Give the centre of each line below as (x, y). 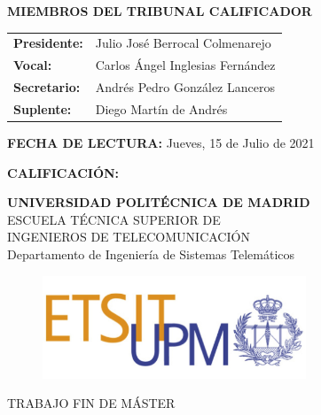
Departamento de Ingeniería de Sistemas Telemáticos (151, 254)
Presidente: (48, 43)
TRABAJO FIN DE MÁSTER (91, 403)
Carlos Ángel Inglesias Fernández (185, 65)
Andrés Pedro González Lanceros (185, 87)
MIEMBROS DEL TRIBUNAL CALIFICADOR (160, 11)
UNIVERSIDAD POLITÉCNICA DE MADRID (159, 202)
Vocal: (33, 65)
